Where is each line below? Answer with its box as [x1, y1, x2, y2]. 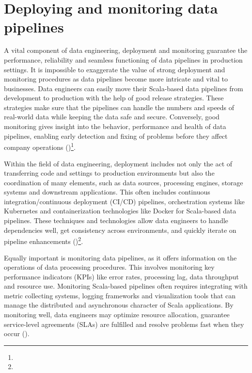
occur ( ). [4, 328, 30, 339]
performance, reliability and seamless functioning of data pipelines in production [4, 54, 243, 65]
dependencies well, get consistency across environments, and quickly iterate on [4, 225, 236, 235]
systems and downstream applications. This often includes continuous [4, 187, 210, 197]
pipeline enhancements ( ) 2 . [4, 235, 83, 246]
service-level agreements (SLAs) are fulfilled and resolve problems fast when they [4, 319, 244, 329]
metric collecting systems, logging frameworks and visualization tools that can [4, 290, 236, 300]
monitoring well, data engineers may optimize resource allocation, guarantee [4, 309, 230, 320]
